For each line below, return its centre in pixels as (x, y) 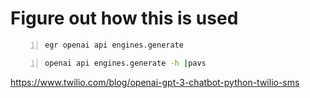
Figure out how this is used (124, 18)
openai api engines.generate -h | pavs (125, 63)
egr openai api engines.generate (114, 45)
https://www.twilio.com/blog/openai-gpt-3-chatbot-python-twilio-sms (155, 82)
